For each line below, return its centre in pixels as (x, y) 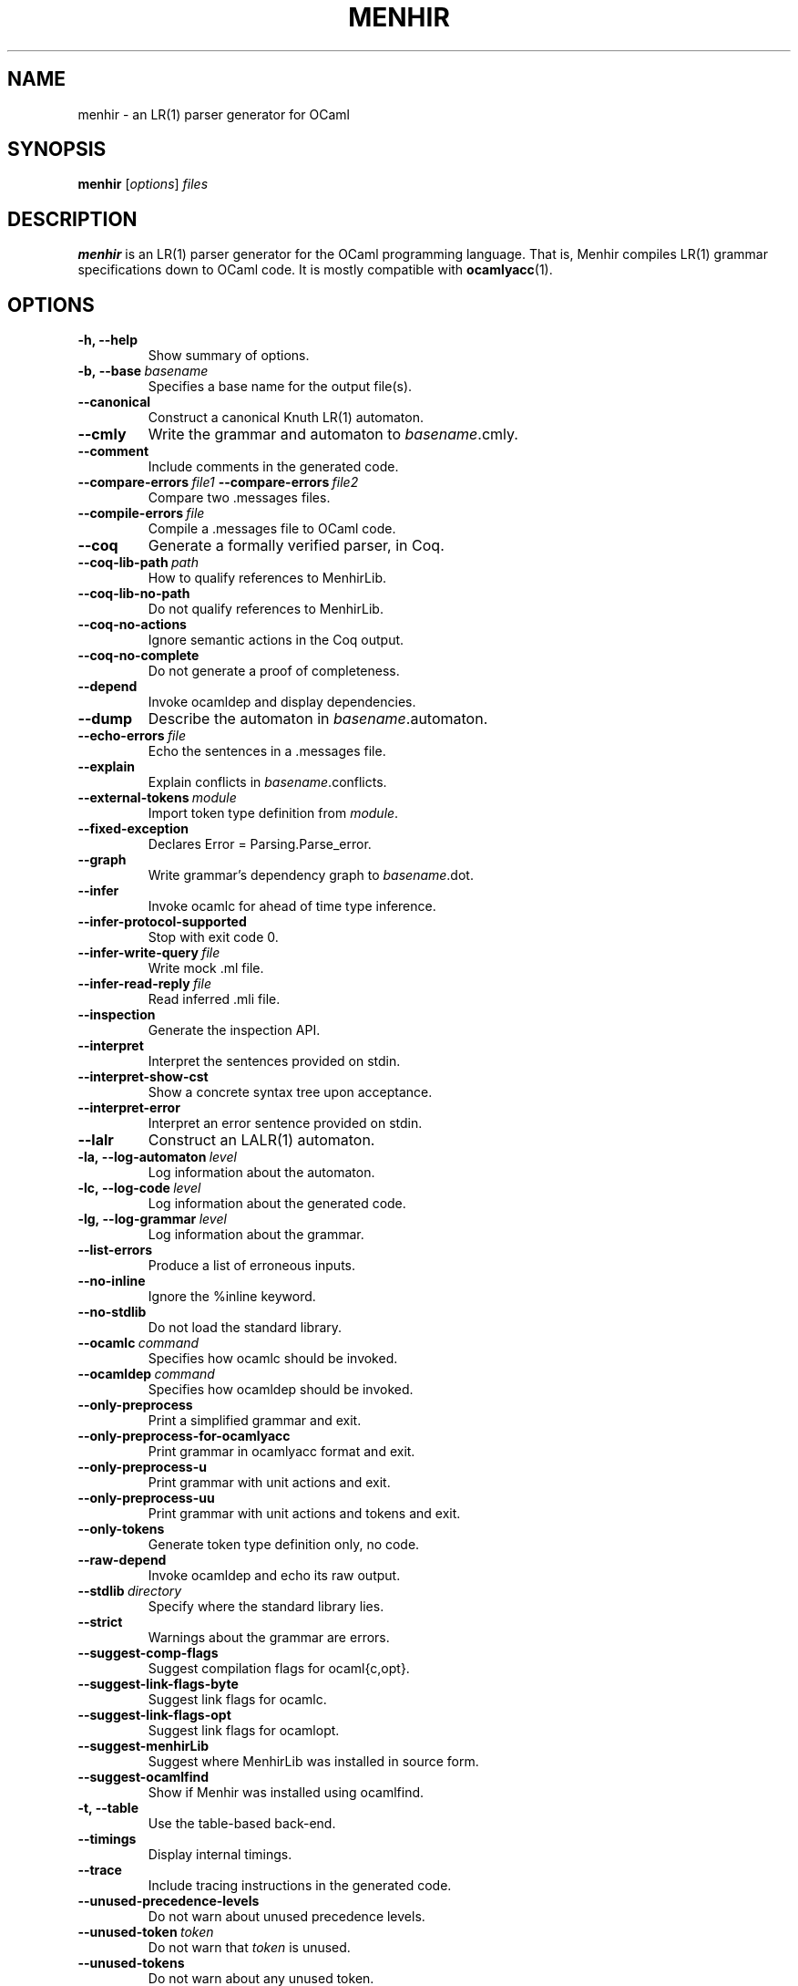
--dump (105, 719)
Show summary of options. (229, 356)
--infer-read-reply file (144, 984)
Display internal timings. (220, 1855)
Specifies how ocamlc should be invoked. (273, 1359)
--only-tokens (121, 1529)
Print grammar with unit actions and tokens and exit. (304, 1514)
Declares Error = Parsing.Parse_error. (260, 844)
